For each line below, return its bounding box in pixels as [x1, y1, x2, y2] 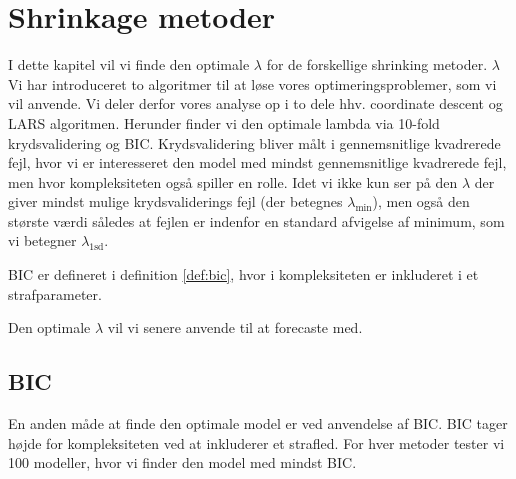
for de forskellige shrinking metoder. [266, 54, 488, 75]
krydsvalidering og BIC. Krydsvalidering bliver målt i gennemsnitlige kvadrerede [8, 132, 501, 153]
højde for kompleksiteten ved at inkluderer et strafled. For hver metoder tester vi [8, 432, 505, 453]
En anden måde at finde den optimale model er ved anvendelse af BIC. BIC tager [8, 413, 508, 434]
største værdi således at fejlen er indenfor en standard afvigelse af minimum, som [8, 210, 505, 231]
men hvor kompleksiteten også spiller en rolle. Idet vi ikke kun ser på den [8, 171, 458, 192]
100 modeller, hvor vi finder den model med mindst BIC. [8, 452, 357, 473]
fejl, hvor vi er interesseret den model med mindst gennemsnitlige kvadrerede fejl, [8, 152, 507, 173]
